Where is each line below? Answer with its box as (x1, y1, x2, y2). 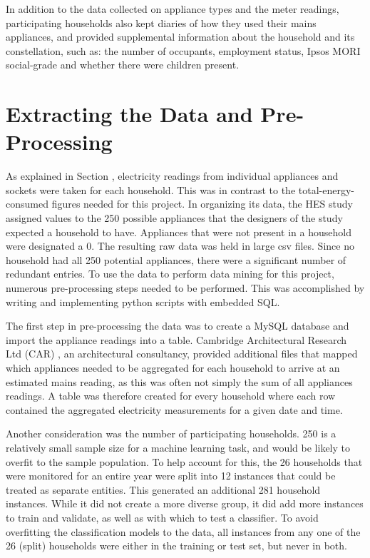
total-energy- (298, 182, 354, 197)
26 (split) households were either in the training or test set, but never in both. (6, 538, 347, 553)
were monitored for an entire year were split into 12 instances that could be (6, 468, 336, 483)
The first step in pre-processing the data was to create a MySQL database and (6, 318, 349, 333)
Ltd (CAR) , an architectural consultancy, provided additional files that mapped (6, 346, 358, 361)
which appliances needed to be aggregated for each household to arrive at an (6, 360, 340, 375)
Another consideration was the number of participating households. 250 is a (6, 426, 336, 441)
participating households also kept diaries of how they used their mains (6, 15, 317, 30)
